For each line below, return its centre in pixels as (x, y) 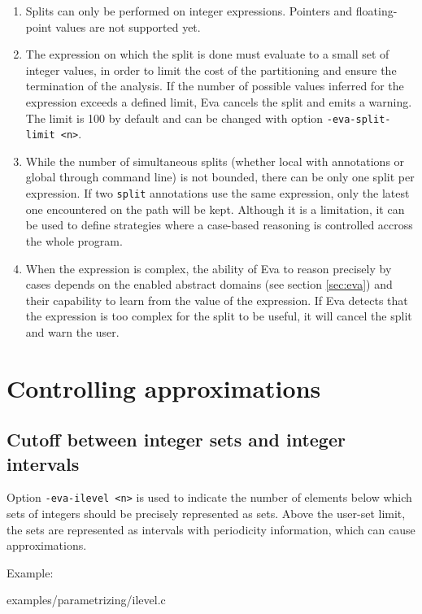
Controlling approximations (164, 388)
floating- (376, 11)
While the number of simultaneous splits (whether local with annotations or (215, 161)
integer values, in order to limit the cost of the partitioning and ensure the (211, 70)
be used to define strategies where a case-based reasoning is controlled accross (219, 225)
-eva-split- (359, 119)
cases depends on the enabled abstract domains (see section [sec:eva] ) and (209, 284)
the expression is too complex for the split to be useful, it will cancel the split (219, 316)
